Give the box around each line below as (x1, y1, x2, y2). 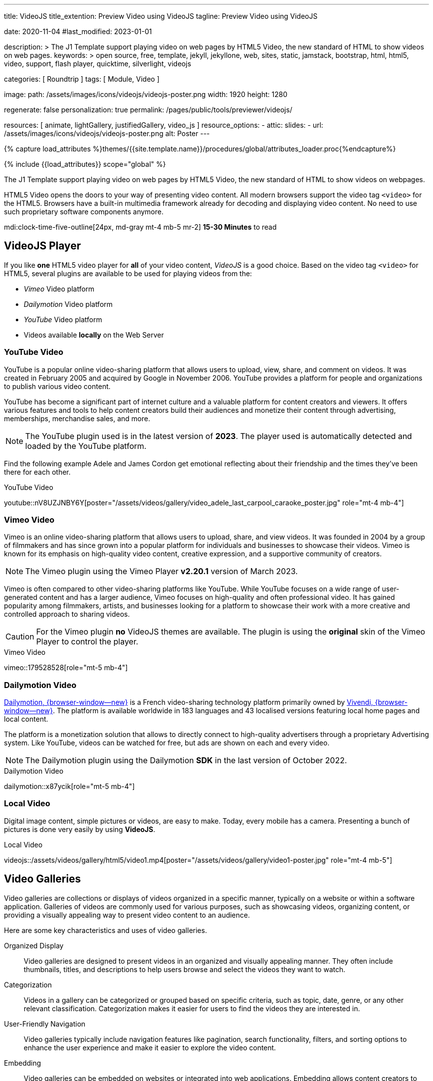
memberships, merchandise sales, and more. (4, 414, 150, 423)
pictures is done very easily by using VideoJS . (4, 825, 156, 834)
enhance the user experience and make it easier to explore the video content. (24, 1043, 276, 1052)
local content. (4, 715, 48, 724)
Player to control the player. (36, 637, 138, 647)
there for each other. (4, 467, 71, 476)
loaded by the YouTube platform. (25, 441, 147, 451)
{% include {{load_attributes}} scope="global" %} (4, 160, 166, 168)
